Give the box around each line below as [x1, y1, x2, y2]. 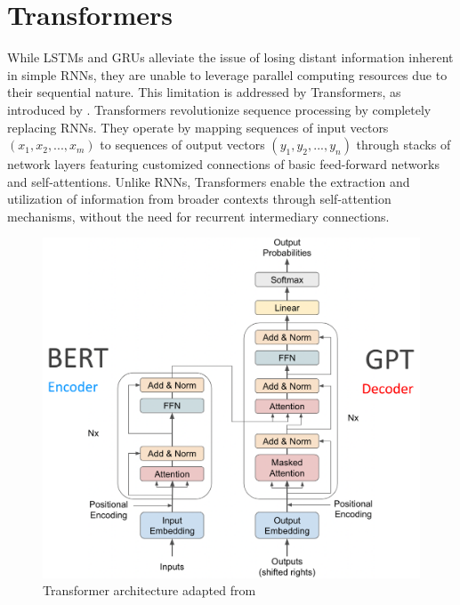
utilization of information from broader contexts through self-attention [7, 190, 391, 208]
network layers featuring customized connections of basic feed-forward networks [7, 155, 440, 173]
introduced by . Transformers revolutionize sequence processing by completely [7, 100, 432, 118]
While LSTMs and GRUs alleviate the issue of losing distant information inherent [7, 48, 454, 67]
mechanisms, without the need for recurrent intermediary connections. [7, 206, 390, 225]
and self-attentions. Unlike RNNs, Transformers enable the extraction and [7, 172, 410, 190]
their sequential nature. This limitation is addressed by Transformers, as [7, 83, 401, 101]
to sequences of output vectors [100, 135, 265, 154]
